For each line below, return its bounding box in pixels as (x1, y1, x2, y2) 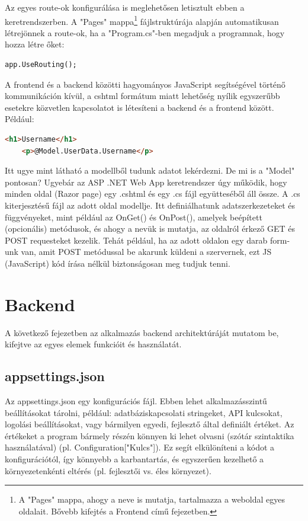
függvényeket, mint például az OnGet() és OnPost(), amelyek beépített (5, 210, 262, 223)
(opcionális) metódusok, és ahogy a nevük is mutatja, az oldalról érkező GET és (5, 222, 295, 235)
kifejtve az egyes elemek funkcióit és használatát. (5, 338, 182, 350)
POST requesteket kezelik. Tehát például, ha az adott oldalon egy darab (5, 234, 268, 246)
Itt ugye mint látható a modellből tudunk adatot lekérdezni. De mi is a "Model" (5, 164, 295, 177)
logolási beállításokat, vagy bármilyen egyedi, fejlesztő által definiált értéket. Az (5, 418, 294, 430)
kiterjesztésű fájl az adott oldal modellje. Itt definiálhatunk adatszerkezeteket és (5, 199, 295, 211)
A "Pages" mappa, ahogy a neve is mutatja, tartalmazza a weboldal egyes (18, 493, 285, 506)
